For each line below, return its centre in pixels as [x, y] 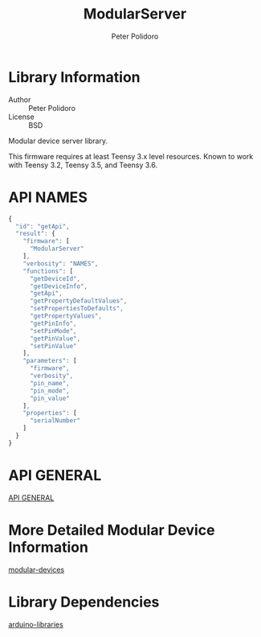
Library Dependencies [84, 602]
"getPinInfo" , [53, 323]
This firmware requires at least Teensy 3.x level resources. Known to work [131, 156]
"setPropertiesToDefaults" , [77, 309]
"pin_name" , [49, 383]
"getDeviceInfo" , [59, 286]
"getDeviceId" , [55, 278]
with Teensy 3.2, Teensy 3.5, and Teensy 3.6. [83, 165]
